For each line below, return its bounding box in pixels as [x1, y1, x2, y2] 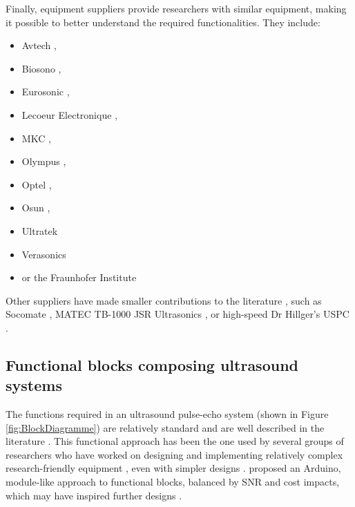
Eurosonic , [21, 84, 70, 99]
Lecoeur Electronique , [21, 107, 117, 122]
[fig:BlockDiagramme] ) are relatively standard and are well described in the [6, 420, 325, 434]
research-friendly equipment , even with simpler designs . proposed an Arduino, [6, 461, 341, 475]
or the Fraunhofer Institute [21, 270, 137, 285]
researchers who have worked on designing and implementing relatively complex [6, 447, 343, 461]
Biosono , [21, 61, 61, 75]
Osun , [21, 200, 50, 215]
